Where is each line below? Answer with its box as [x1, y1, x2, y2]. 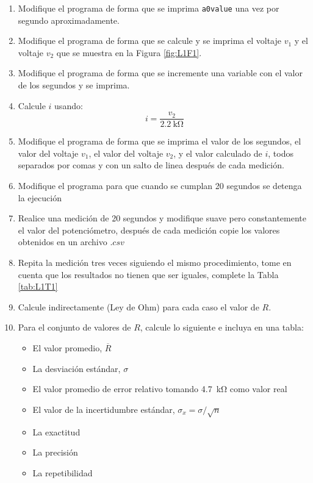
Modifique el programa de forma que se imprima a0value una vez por [18, 2, 279, 14]
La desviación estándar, [32, 362, 121, 374]
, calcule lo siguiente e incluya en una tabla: [140, 321, 304, 334]
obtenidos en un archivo [18, 235, 107, 248]
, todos [268, 146, 293, 159]
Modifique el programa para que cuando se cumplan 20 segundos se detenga [18, 179, 302, 192]
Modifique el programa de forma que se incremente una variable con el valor [18, 66, 303, 79]
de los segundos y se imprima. [18, 79, 130, 91]
